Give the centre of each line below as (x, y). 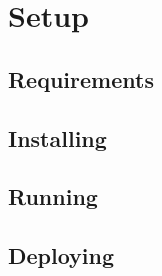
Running (53, 196)
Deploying (61, 255)
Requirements (81, 78)
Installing (57, 137)
